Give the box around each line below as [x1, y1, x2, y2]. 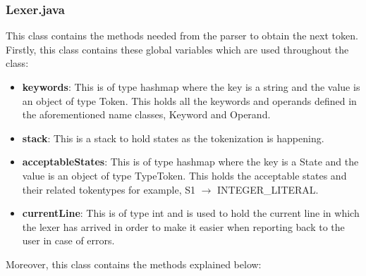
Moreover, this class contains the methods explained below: [6, 256, 262, 271]
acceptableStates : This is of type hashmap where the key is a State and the [22, 154, 359, 169]
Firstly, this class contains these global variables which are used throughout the [6, 42, 349, 56]
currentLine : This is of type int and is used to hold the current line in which [22, 206, 360, 220]
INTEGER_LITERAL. [217, 182, 319, 196]
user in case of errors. [22, 233, 115, 248]
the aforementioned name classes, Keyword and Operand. [22, 107, 271, 122]
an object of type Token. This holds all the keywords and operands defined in [22, 93, 357, 108]
